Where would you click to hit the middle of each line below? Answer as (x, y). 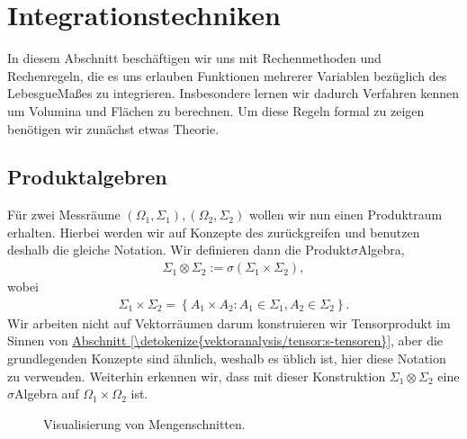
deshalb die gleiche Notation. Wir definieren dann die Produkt (179, 250)
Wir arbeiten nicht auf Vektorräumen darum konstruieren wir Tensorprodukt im (229, 323)
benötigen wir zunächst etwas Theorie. (113, 128)
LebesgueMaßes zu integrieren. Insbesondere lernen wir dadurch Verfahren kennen (233, 93)
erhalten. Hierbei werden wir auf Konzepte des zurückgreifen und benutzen (214, 232)
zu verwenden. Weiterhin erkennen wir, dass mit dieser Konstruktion (197, 376)
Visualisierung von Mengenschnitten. (144, 423)
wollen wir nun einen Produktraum (346, 215)
